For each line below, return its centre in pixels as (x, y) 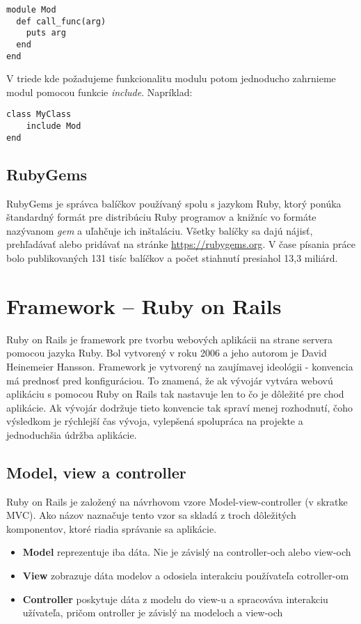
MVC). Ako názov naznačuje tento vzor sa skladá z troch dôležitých (151, 515)
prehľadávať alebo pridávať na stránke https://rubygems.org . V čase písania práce (181, 244)
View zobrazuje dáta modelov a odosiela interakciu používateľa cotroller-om (186, 576)
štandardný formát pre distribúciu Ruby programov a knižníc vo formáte (161, 217)
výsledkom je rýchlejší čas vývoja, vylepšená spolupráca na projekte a (155, 421)
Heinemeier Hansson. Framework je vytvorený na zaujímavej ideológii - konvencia (180, 366)
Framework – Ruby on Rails (144, 305)
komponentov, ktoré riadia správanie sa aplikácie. (112, 528)
